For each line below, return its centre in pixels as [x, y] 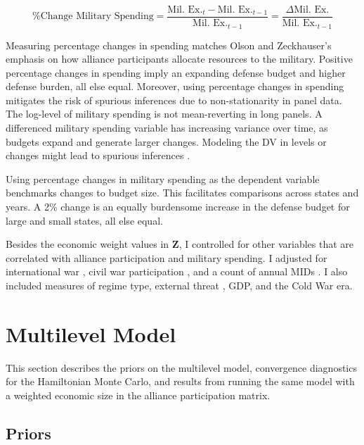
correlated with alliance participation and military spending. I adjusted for [167, 257]
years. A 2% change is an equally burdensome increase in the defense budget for [178, 207]
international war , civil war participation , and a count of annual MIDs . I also [177, 271]
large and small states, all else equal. [84, 220]
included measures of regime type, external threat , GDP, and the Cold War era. [179, 286]
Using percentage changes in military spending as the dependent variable [163, 178]
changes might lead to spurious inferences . [98, 155]
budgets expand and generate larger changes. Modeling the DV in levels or [166, 141]
